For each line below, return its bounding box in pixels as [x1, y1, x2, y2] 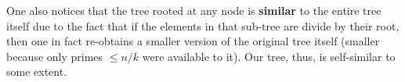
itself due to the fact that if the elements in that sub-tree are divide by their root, [6, 17, 400, 34]
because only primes [6, 48, 103, 64]
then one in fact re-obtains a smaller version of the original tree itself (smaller [6, 33, 380, 49]
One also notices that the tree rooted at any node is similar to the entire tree [6, 2, 381, 18]
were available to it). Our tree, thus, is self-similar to [142, 48, 396, 64]
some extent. [6, 63, 67, 80]
